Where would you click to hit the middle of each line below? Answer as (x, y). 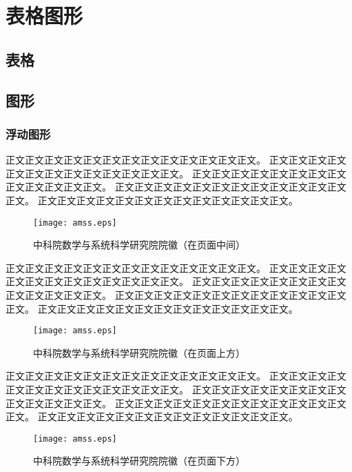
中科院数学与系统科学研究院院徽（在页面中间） (139, 245)
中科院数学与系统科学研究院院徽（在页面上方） (139, 352)
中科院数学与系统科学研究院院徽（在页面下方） (139, 461)
